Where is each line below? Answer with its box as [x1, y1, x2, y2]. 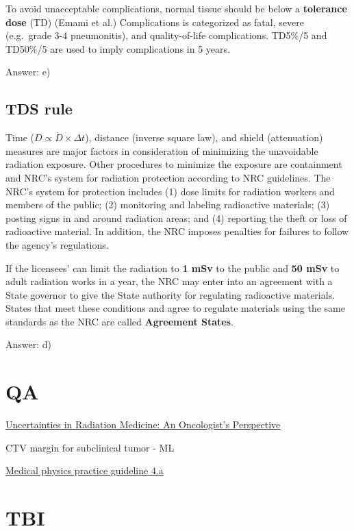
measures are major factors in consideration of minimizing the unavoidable [5, 143, 318, 158]
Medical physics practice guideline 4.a [5, 463, 164, 478]
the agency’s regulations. [5, 237, 109, 251]
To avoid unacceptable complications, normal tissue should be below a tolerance [5, 1, 347, 15]
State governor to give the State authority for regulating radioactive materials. [5, 287, 336, 301]
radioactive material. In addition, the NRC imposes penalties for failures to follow [5, 224, 349, 238]
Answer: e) [5, 64, 51, 79]
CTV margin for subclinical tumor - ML [5, 440, 175, 454]
